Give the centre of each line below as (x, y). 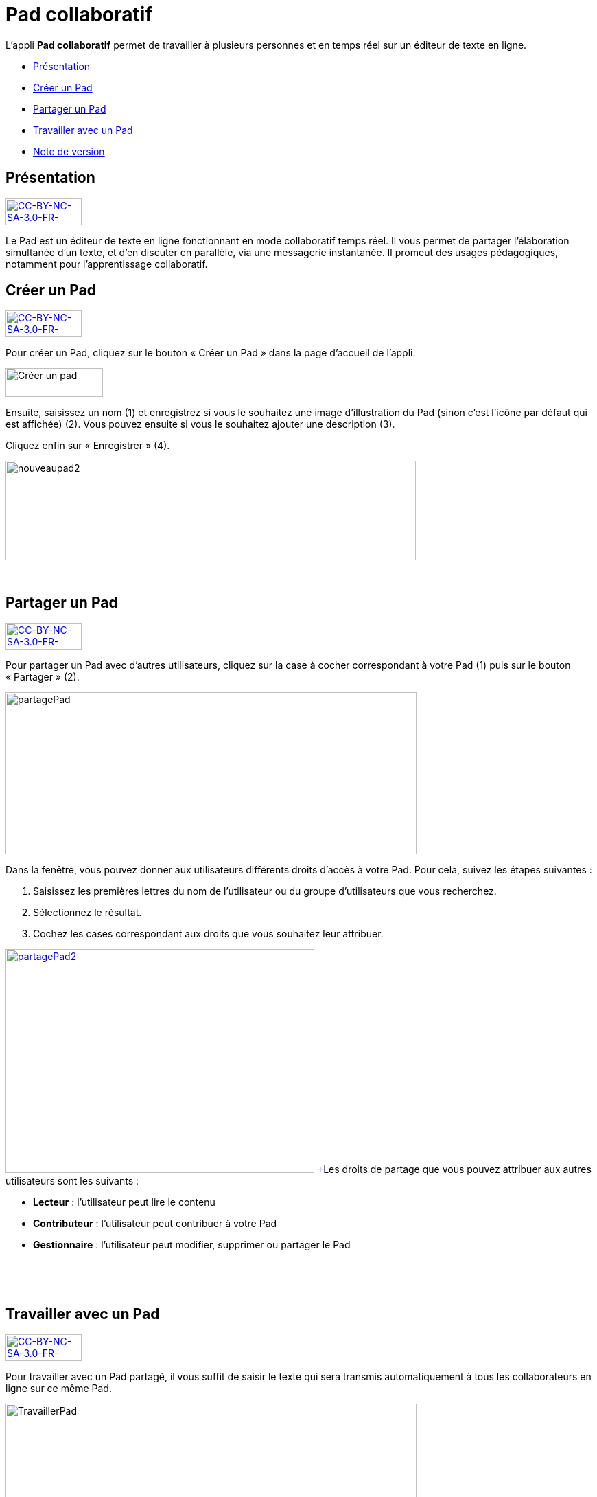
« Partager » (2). (43, 677)
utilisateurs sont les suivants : (72, 1181)
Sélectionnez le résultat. (87, 913)
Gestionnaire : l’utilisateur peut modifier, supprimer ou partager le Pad (192, 1245)
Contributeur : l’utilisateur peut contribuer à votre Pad (155, 1224)
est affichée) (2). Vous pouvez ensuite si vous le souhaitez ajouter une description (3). (200, 424)
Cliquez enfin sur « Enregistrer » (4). (88, 446)
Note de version (69, 151)
